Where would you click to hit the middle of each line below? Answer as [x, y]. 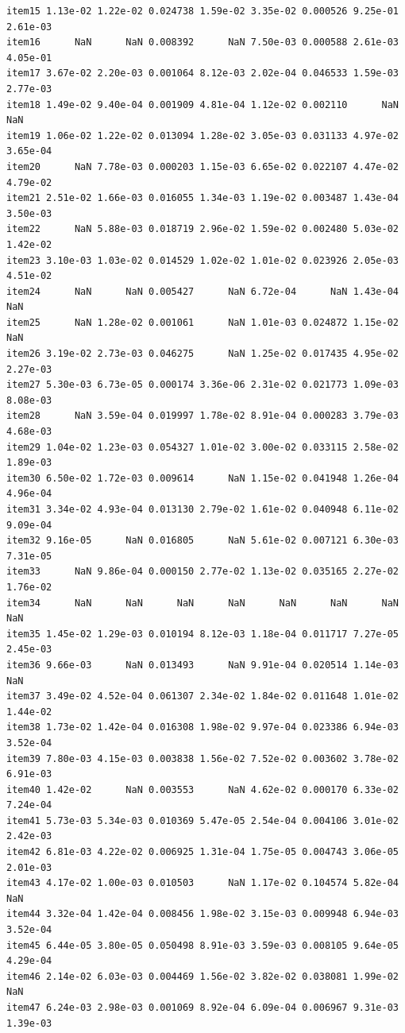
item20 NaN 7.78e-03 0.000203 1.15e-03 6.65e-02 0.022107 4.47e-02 [202, 166]
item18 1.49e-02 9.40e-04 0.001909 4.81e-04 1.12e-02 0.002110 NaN [202, 104]
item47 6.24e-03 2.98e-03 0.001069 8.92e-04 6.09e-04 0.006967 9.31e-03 [202, 1008]
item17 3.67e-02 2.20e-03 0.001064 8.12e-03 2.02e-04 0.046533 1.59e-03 [202, 74]
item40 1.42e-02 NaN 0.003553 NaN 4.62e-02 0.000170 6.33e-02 [202, 789]
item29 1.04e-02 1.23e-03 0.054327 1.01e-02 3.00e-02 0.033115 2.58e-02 [202, 447]
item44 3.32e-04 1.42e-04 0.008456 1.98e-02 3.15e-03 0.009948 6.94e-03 [202, 914]
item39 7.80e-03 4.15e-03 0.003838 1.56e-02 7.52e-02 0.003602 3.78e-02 [202, 758]
